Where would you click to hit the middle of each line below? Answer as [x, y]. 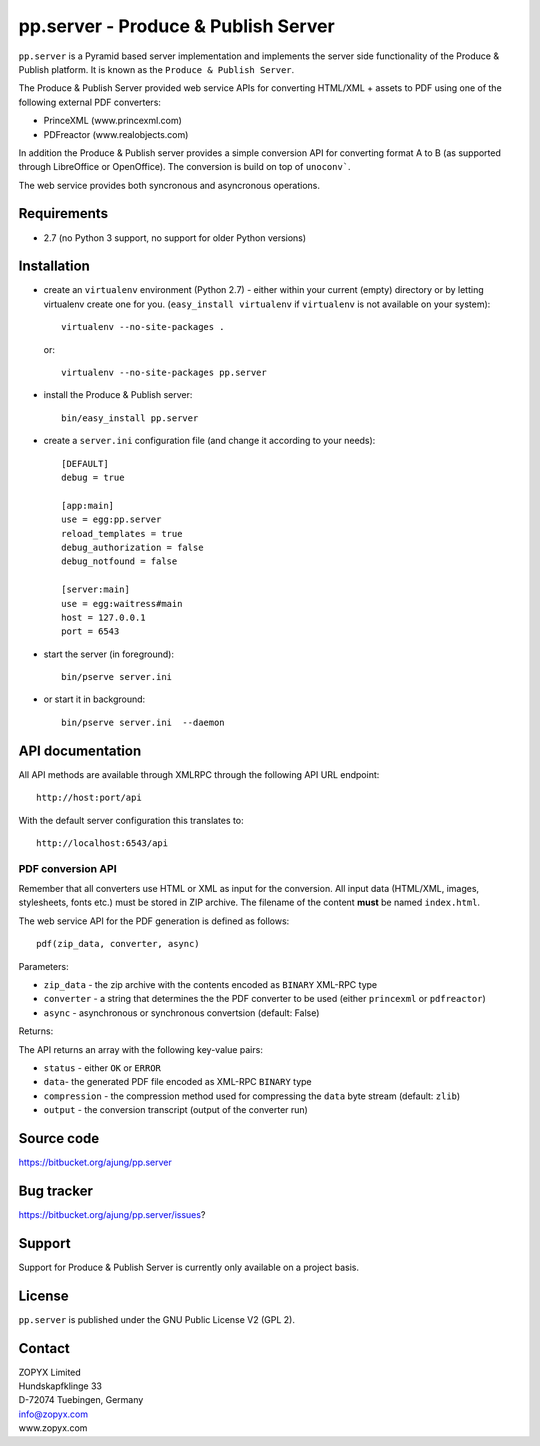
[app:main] [88, 505]
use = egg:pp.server [111, 519]
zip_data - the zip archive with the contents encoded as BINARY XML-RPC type [210, 985]
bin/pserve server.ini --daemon [143, 722]
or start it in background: [94, 699]
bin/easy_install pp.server [130, 418]
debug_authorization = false [132, 547]
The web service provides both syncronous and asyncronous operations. [169, 185]
